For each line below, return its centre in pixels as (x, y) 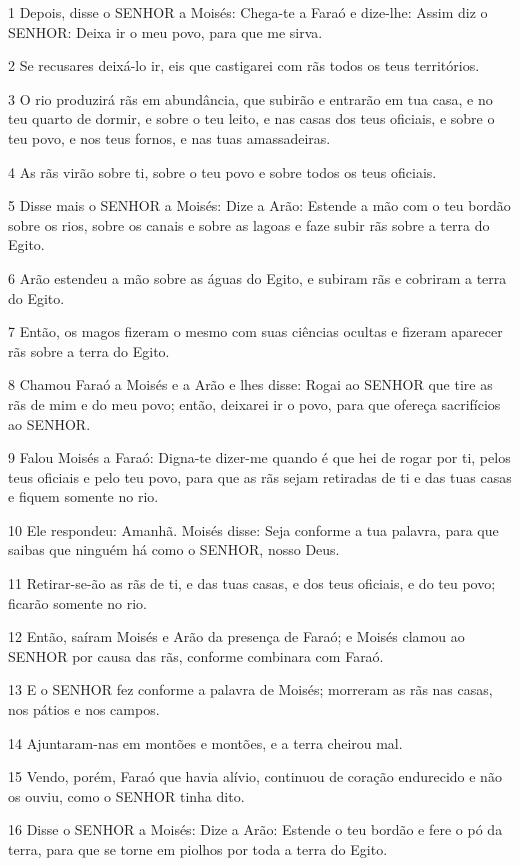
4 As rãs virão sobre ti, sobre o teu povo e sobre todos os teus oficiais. (222, 171)
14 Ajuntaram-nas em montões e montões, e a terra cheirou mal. (205, 742)
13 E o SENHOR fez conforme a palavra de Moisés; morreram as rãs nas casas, (250, 689)
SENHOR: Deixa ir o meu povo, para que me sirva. (165, 31)
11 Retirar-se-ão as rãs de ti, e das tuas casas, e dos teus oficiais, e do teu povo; (252, 583)
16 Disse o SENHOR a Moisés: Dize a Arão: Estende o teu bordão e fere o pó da (255, 829)
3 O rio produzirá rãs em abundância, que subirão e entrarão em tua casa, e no (250, 98)
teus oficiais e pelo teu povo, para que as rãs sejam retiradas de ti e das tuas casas (260, 476)
